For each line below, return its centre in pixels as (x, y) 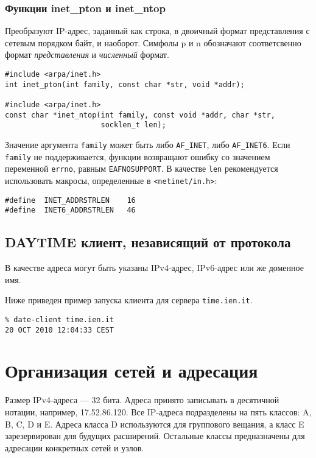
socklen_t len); (133, 125)
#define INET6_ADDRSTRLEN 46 (70, 210)
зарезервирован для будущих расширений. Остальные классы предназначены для (155, 436)
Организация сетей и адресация (132, 371)
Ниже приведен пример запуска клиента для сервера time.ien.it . (129, 300)
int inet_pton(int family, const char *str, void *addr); (125, 84)
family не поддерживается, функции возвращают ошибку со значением (138, 156)
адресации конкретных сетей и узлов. (75, 447)
